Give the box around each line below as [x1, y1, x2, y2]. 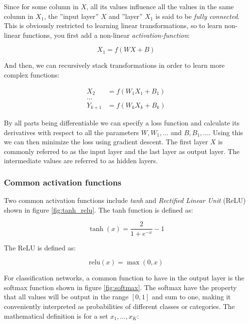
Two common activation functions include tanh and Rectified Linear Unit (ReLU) [4, 195, 246, 205]
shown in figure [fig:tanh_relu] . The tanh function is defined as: [4, 204, 193, 215]
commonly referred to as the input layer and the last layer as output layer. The [4, 146, 240, 156]
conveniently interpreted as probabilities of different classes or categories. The [4, 301, 235, 311]
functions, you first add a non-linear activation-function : [22, 30, 190, 40]
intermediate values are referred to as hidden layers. [4, 155, 158, 166]
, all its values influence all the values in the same [86, 1, 234, 11]
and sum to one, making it [152, 292, 231, 302]
